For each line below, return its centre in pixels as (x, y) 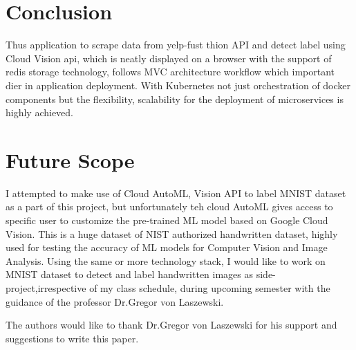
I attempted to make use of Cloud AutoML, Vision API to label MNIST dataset (176, 193)
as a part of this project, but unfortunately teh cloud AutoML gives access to (169, 206)
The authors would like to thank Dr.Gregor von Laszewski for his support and (171, 325)
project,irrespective (46, 287)
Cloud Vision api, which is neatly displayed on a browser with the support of (169, 58)
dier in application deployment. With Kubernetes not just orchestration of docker (178, 85)
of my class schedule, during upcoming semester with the (210, 287)
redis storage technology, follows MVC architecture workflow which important (170, 72)
